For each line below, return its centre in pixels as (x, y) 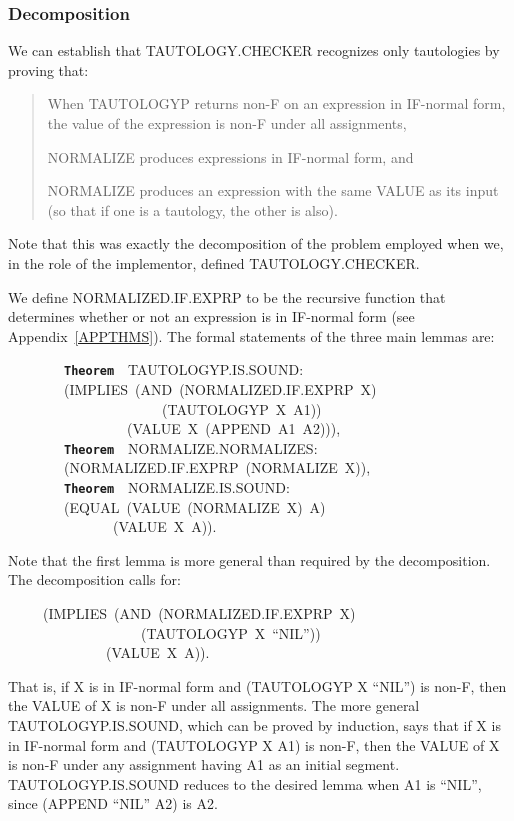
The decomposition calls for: (94, 579)
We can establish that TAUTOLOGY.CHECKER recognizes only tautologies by (254, 50)
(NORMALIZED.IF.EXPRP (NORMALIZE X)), (217, 467)
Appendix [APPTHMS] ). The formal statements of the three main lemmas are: (251, 335)
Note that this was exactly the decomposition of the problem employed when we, (256, 243)
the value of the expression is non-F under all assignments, (227, 123)
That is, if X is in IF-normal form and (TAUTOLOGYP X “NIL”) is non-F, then (257, 685)
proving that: (48, 69)
